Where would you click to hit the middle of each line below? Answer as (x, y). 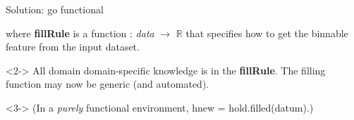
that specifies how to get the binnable (267, 33)
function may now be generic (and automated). (108, 84)
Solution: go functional (55, 9)
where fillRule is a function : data (80, 33)
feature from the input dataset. (73, 47)
